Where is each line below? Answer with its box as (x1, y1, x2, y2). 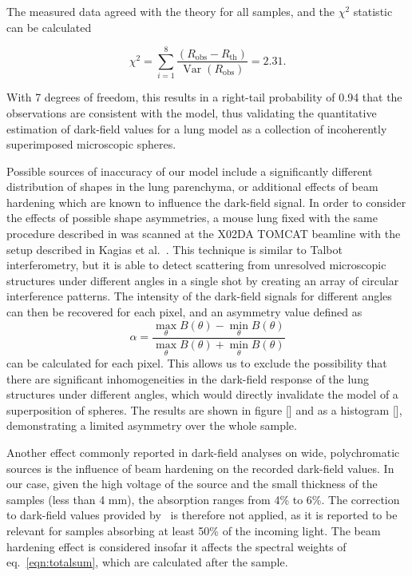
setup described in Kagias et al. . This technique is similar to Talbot (6, 240, 343, 257)
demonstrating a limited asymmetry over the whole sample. (6, 417, 297, 434)
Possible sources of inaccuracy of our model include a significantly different (6, 162, 373, 179)
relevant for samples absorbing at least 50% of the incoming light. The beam (6, 522, 381, 539)
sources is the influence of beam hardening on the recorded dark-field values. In (6, 459, 394, 476)
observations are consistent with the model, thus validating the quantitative (6, 104, 377, 121)
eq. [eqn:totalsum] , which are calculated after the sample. (6, 554, 288, 570)
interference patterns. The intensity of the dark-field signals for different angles (6, 288, 392, 304)
